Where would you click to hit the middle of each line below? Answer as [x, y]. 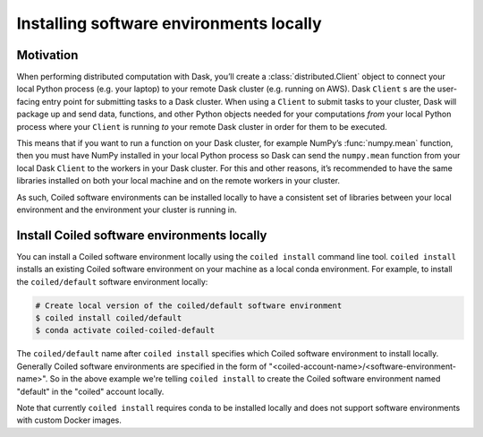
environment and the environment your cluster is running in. [127, 210]
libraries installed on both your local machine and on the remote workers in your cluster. [178, 181]
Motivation [47, 55]
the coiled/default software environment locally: [112, 281]
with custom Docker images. [69, 420]
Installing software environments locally [169, 23]
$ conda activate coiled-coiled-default [125, 330]
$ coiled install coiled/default [109, 318]
